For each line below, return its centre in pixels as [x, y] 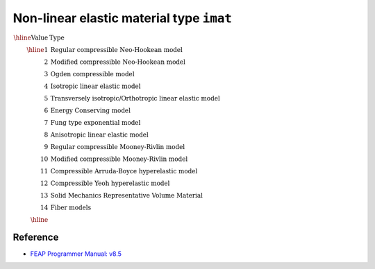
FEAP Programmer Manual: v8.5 [76, 254]
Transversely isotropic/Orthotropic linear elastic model [135, 98]
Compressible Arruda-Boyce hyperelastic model [124, 171]
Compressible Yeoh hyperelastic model [110, 183]
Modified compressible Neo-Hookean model [118, 62]
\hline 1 [37, 50]
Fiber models [71, 207]
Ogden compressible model [92, 74]
